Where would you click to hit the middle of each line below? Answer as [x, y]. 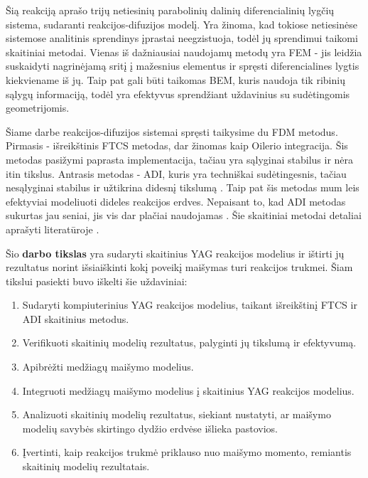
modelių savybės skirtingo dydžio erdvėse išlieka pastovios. [150, 428]
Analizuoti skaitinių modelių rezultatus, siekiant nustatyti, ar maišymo [177, 414]
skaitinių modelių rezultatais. [86, 466]
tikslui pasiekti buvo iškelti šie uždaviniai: [97, 281]
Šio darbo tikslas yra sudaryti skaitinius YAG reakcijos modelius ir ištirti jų [175, 253]
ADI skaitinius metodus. [76, 318]
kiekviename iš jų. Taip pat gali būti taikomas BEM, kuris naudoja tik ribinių [175, 79]
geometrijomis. [38, 108]
